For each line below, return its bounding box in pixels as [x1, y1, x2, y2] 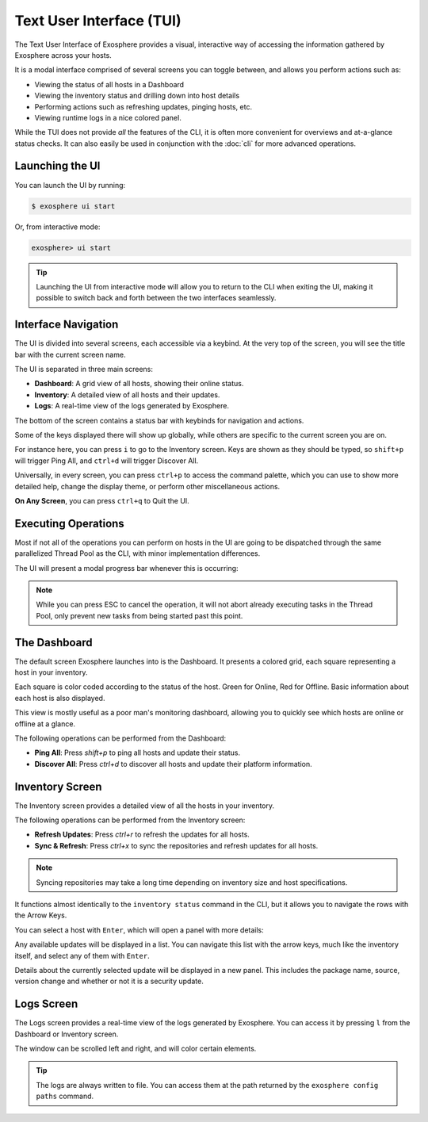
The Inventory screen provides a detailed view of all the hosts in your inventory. [14, 801, 275, 810]
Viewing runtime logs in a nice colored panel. [34, 113, 182, 122]
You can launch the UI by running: [14, 180, 126, 190]
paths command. [36, 1091, 94, 1101]
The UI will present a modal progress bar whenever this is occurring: [14, 563, 239, 572]
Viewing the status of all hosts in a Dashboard [34, 79, 185, 89]
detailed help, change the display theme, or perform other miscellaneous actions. [14, 481, 281, 491]
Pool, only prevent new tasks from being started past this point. [36, 611, 243, 620]
